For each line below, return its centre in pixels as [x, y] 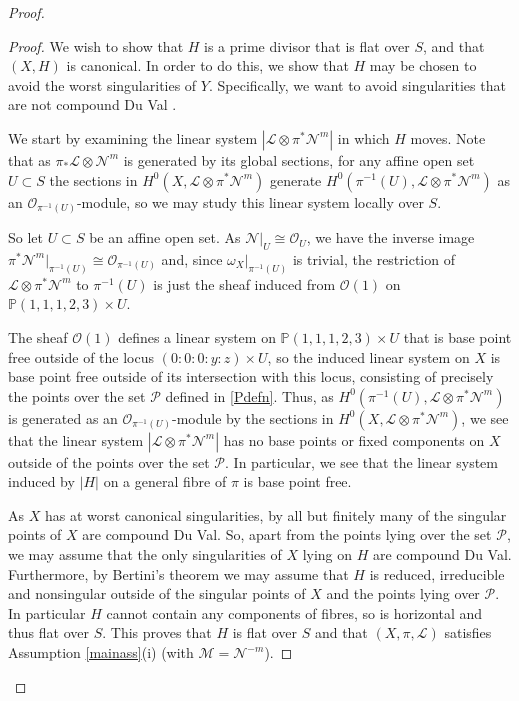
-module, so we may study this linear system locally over [250, 201]
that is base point [457, 336]
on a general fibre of [165, 481]
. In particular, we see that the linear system [361, 461]
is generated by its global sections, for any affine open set [299, 159]
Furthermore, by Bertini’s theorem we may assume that [178, 573]
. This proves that [157, 632]
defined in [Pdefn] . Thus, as [249, 395]
